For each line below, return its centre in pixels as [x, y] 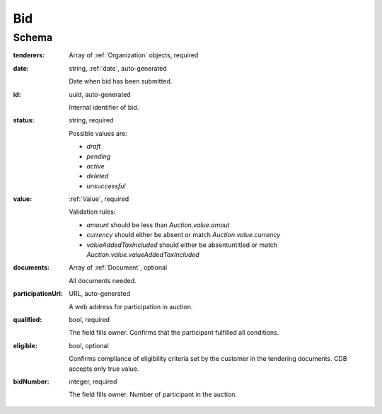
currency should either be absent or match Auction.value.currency [184, 235]
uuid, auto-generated [100, 94]
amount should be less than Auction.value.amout [158, 225]
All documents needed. [103, 280]
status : [24, 120]
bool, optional [89, 345]
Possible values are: [98, 133]
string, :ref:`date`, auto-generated [118, 68]
